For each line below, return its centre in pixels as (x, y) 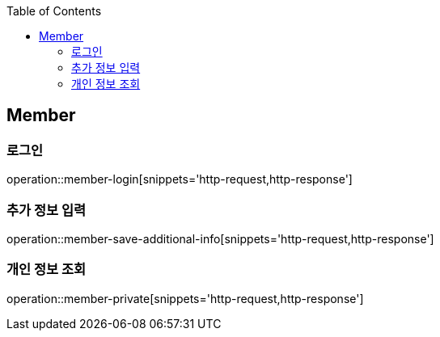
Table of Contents (54, 11)
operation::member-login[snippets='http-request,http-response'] (180, 179)
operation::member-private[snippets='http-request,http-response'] (185, 298)
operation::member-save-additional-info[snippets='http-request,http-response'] (220, 238)
